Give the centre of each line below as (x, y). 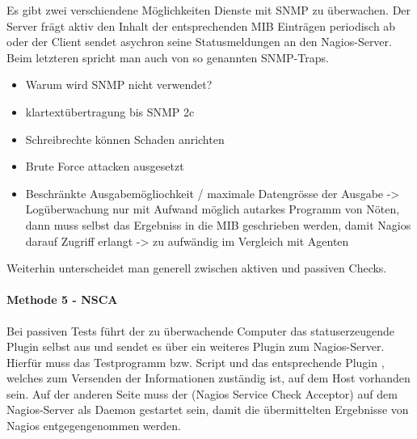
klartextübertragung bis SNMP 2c (110, 111)
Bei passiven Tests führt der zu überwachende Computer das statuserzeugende (201, 330)
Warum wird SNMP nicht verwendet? (119, 84)
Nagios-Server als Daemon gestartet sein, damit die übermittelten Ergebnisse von (208, 409)
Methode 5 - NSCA (62, 300)
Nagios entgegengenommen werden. (94, 426)
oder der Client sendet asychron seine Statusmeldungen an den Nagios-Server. (199, 42)
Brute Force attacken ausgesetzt (105, 166)
